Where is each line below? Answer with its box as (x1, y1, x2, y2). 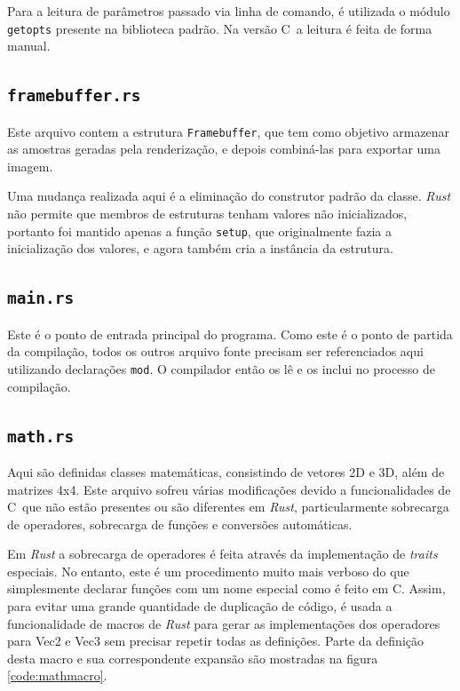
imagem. (7, 156, 53, 175)
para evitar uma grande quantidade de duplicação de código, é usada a (7, 597, 393, 616)
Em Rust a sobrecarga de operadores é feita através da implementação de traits (7, 544, 438, 563)
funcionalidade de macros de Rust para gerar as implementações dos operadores (7, 614, 440, 632)
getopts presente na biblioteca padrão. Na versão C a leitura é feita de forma (7, 19, 432, 37)
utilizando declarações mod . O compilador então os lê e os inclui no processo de (7, 359, 436, 377)
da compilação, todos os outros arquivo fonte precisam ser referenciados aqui (7, 342, 424, 361)
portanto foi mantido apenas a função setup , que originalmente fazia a (7, 221, 393, 240)
